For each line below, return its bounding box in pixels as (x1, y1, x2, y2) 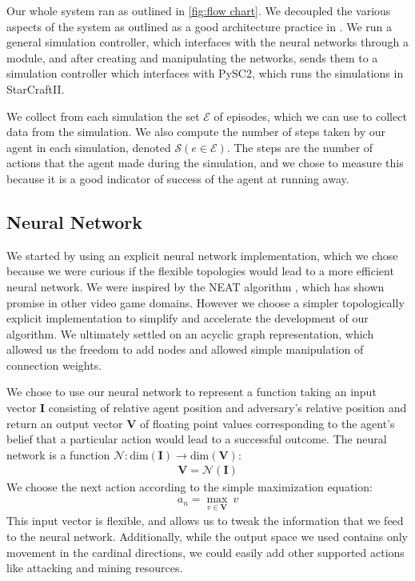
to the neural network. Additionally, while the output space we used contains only (6, 527, 408, 544)
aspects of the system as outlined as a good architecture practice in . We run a (6, 18, 393, 34)
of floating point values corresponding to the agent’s (140, 415, 395, 431)
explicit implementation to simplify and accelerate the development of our (6, 310, 369, 327)
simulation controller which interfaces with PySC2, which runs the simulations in (6, 65, 404, 82)
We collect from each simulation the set (6, 107, 200, 124)
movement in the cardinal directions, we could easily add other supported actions (6, 543, 405, 560)
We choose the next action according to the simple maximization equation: (6, 479, 373, 495)
